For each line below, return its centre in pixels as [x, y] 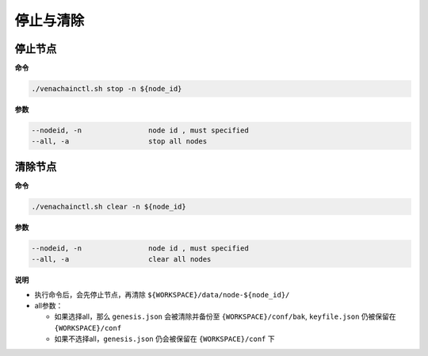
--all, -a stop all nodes [119, 142]
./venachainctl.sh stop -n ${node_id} [107, 89]
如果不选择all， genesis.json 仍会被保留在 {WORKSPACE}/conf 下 [164, 339]
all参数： [49, 306]
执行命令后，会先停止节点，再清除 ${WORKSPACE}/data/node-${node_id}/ [162, 294]
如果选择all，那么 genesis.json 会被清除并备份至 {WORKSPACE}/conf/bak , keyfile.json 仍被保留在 [225, 316]
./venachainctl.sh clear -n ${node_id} [109, 207]
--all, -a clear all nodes [121, 259]
